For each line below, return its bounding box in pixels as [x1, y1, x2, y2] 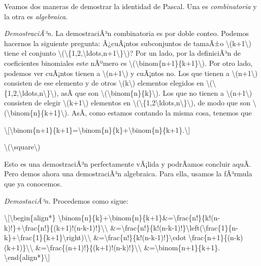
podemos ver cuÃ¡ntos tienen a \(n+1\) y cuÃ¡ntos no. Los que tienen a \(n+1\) [4, 67, 258, 78]
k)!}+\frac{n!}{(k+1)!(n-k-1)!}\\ [4, 222, 108, 233]
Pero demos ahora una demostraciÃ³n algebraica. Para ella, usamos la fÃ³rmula [4, 168, 252, 179]
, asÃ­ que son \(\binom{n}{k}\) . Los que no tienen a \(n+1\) [56, 87, 252, 98]
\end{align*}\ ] [4, 252, 50, 262]
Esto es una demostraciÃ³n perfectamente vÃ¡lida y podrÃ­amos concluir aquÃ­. [4, 158, 251, 169]
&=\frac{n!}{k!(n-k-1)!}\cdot [93, 232, 186, 243]
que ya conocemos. [4, 178, 62, 188]
